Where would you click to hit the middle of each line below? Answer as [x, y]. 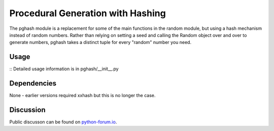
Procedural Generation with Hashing [88, 13]
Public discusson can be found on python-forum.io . [63, 122]
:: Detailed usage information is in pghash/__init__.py [64, 69]
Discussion [27, 110]
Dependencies [33, 83]
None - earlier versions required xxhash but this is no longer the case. [82, 96]
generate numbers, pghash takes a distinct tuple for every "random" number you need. [100, 42]
